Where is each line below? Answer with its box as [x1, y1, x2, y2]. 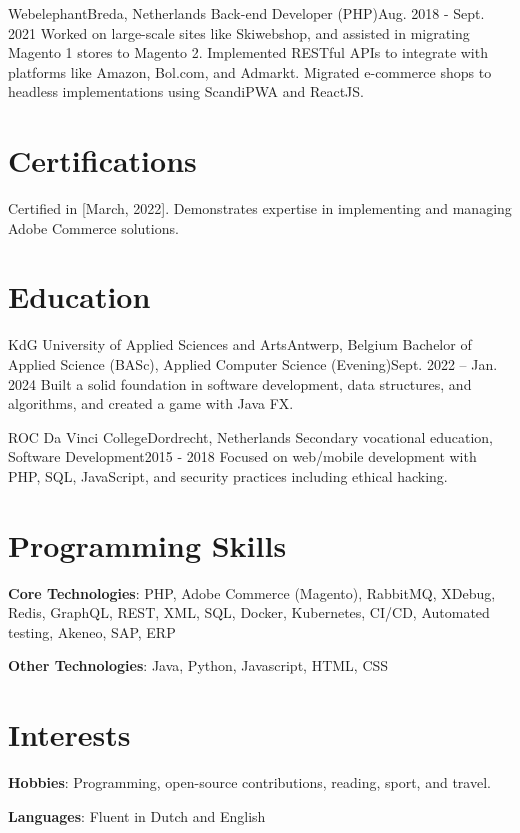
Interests [8, 714, 131, 755]
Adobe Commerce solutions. [8, 217, 179, 238]
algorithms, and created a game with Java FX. [8, 393, 294, 414]
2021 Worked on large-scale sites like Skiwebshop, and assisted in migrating [8, 22, 470, 43]
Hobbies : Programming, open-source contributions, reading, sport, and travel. [8, 772, 491, 793]
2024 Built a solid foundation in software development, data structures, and [8, 373, 472, 394]
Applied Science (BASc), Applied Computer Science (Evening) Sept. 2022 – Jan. [8, 354, 498, 374]
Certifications [8, 140, 197, 181]
